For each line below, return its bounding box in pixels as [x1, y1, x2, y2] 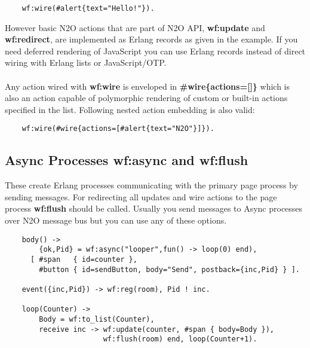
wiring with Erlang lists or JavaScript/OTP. [5, 56, 167, 69]
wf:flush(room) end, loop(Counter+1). [103, 335, 257, 344]
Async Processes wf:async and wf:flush [5, 151, 248, 169]
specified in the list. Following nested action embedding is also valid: [5, 103, 255, 115]
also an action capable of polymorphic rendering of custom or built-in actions [5, 91, 288, 104]
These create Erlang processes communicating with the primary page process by [5, 179, 298, 191]
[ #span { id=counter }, [30, 255, 137, 264]
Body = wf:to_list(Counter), [39, 315, 155, 323]
